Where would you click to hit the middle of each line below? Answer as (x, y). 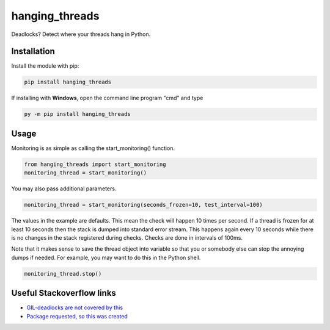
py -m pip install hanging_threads (77, 114)
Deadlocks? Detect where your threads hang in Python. (81, 34)
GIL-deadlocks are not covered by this (75, 307)
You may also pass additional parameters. (64, 188)
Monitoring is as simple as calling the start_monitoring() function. (93, 148)
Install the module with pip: (45, 66)
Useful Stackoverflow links (64, 293)
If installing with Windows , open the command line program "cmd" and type (107, 98)
